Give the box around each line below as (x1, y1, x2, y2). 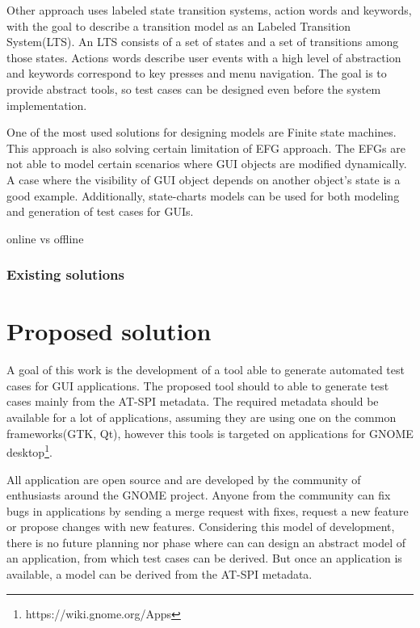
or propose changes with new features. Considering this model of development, (6, 518, 395, 535)
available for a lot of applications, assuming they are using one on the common (6, 409, 397, 426)
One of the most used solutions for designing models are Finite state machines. (6, 124, 397, 141)
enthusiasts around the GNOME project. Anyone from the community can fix (6, 487, 391, 504)
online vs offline (6, 230, 84, 247)
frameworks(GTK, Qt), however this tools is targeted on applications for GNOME (6, 424, 414, 441)
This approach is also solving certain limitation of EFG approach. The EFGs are (6, 139, 405, 156)
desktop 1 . (6, 441, 52, 460)
